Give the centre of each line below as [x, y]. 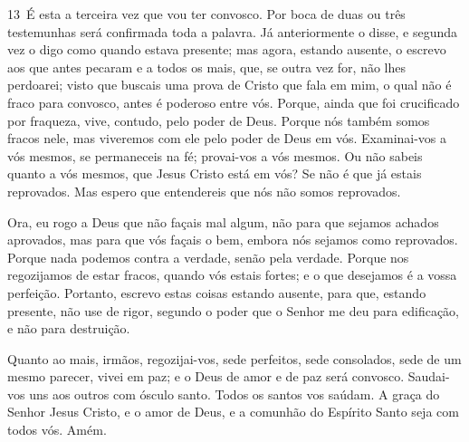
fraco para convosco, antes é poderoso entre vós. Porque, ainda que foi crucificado [234, 102]
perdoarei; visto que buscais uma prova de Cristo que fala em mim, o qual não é [230, 85]
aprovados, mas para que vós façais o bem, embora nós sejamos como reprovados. [233, 240]
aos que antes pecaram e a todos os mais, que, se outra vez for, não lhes [207, 67]
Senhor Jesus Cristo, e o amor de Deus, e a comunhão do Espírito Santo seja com [233, 412]
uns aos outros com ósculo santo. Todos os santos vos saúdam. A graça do [234, 394]
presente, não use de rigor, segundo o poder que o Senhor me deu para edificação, [234, 310]
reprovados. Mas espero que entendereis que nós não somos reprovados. [204, 191]
